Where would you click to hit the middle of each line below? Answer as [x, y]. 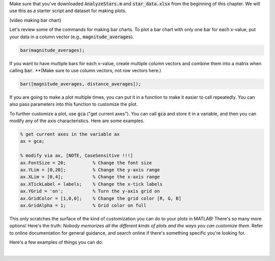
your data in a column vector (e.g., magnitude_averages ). [72, 37]
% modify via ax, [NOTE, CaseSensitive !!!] [77, 156]
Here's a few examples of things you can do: [56, 242]
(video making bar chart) [35, 20]
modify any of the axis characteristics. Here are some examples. [77, 121]
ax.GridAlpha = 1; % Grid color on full [83, 205]
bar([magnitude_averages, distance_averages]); [80, 84]
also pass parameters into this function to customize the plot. [74, 104]
